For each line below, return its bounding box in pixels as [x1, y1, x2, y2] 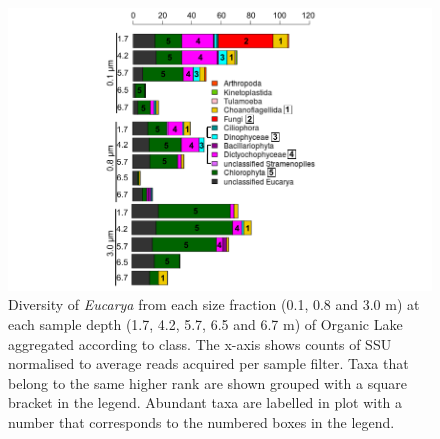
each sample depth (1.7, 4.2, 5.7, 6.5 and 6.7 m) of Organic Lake [8, 314, 403, 334]
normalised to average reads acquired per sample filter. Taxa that [8, 353, 409, 374]
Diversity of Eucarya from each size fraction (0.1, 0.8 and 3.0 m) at [8, 294, 420, 315]
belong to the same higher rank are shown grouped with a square [8, 372, 408, 393]
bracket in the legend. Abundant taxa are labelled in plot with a [8, 392, 403, 413]
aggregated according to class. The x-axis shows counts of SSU [8, 333, 392, 354]
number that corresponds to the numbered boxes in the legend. [8, 411, 395, 432]
